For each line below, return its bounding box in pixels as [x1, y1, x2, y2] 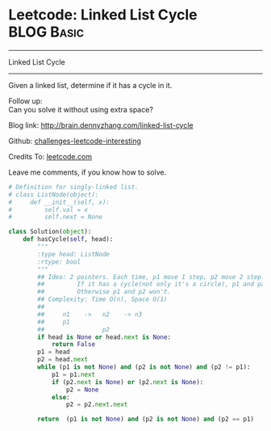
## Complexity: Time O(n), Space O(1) [37, 295, 168, 304]
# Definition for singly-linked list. [8, 183, 139, 191]
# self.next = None [8, 213, 103, 222]
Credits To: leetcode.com [8, 151, 93, 161]
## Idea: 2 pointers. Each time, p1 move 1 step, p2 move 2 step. [37, 273, 265, 281]
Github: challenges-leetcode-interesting [8, 136, 141, 146]
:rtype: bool [37, 257, 81, 266]
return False [51, 340, 95, 349]
